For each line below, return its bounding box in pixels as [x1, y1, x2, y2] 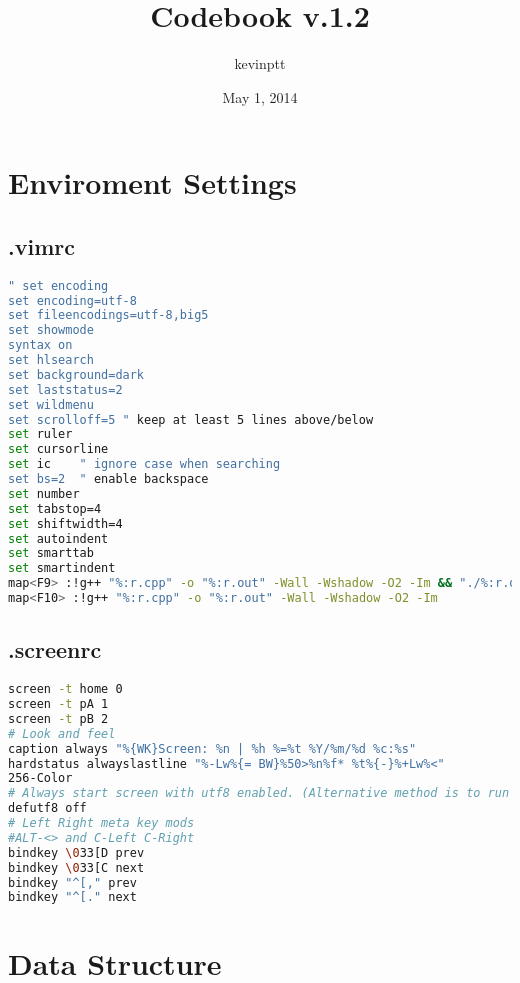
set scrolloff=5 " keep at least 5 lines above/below [8, 412, 374, 427]
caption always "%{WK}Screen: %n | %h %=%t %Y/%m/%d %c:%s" [8, 741, 417, 756]
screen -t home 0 [8, 682, 123, 697]
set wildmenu [8, 397, 94, 412]
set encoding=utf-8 [8, 293, 137, 308]
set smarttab [8, 546, 94, 561]
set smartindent [8, 561, 116, 576]
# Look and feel [8, 726, 116, 741]
